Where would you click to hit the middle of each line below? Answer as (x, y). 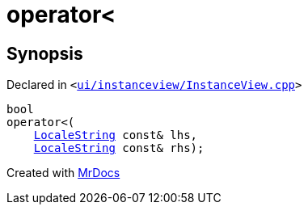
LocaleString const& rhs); (119, 148)
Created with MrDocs (63, 173)
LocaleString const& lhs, (116, 135)
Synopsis (45, 53)
